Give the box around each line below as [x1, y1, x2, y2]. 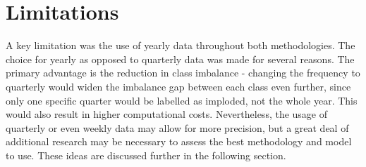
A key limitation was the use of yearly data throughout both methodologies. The [6, 38, 355, 53]
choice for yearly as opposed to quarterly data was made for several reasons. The [6, 51, 355, 66]
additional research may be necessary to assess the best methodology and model [6, 134, 352, 149]
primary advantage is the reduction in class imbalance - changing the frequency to [6, 65, 360, 80]
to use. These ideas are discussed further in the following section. [6, 147, 286, 162]
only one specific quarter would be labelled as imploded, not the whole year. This [6, 93, 358, 107]
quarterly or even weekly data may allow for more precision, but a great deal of [6, 120, 349, 135]
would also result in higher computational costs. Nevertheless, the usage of [6, 107, 328, 121]
